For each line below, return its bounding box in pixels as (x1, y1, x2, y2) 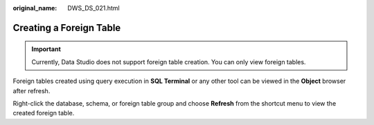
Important (31, 45, 62, 53)
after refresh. (12, 86, 51, 95)
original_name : (12, 4, 57, 12)
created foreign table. (12, 109, 75, 117)
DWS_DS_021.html (67, 4, 121, 12)
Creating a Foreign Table (12, 21, 121, 34)
